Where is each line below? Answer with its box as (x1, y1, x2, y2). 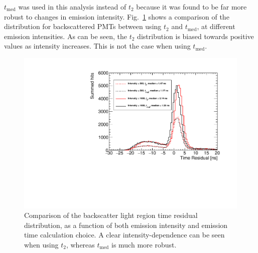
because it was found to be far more (136, 2, 247, 12)
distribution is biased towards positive (137, 31, 254, 41)
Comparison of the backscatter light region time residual (24, 210, 198, 220)
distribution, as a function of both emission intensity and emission (24, 219, 228, 230)
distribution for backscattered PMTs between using (4, 21, 162, 32)
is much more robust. (111, 239, 177, 249)
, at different (197, 21, 235, 32)
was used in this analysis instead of (18, 2, 126, 12)
